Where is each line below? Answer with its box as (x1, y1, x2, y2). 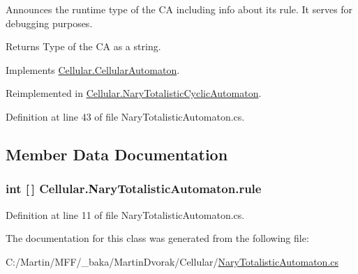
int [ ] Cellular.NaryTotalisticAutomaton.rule (6, 180, 262, 197)
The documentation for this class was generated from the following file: (6, 231, 309, 245)
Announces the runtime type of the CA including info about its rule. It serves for (6, 2, 353, 16)
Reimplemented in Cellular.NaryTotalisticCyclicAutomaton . (6, 86, 262, 100)
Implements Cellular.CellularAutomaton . (6, 62, 180, 77)
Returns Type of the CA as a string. (6, 39, 161, 54)
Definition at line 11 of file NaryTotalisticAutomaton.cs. (6, 207, 245, 222)
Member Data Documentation (6, 143, 228, 165)
